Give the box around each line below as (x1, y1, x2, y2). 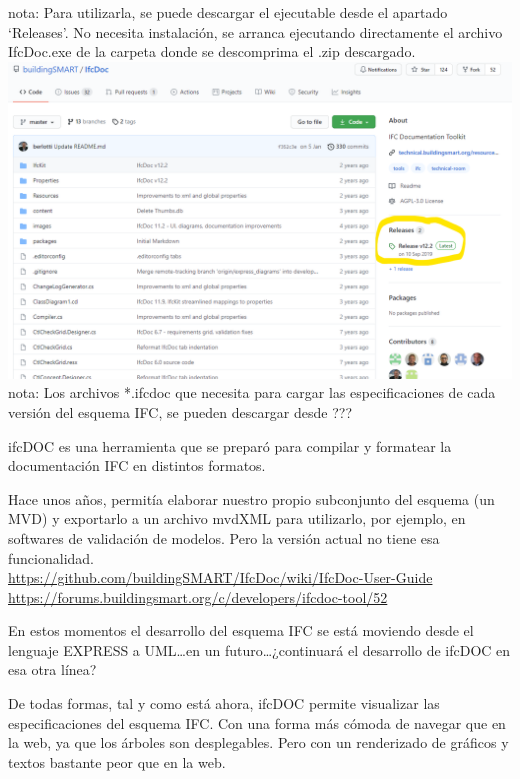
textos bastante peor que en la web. (8, 751, 226, 772)
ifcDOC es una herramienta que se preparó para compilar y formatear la (8, 435, 452, 456)
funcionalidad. (8, 547, 94, 568)
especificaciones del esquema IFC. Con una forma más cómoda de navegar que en (8, 712, 506, 733)
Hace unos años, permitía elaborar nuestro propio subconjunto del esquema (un (8, 488, 495, 509)
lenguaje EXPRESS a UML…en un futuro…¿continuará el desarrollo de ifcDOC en (8, 639, 511, 660)
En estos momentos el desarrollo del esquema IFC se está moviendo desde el (8, 620, 474, 641)
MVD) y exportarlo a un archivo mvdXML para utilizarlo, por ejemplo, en (8, 508, 466, 529)
